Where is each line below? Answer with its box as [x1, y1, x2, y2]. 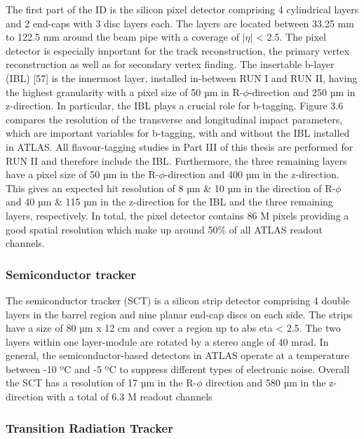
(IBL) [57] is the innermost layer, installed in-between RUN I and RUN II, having [6, 70, 358, 85]
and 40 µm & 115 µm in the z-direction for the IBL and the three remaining [6, 194, 333, 209]
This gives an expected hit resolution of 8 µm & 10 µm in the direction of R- [6, 180, 336, 195]
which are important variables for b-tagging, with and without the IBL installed [6, 126, 350, 140]
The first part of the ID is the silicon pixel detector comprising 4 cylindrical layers [6, 2, 359, 16]
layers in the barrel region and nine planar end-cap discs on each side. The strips [6, 306, 353, 321]
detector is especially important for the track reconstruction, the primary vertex [6, 43, 350, 58]
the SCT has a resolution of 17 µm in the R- [6, 375, 197, 390]
